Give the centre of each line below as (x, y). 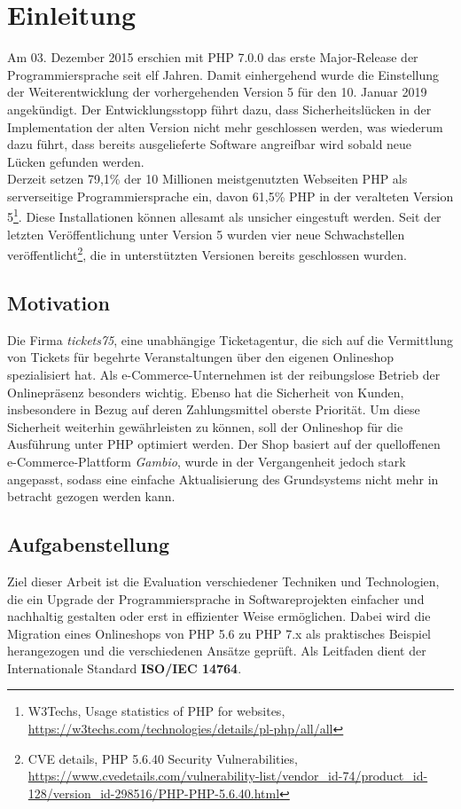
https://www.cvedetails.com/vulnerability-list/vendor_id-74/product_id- (228, 776)
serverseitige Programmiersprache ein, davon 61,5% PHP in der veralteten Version (230, 196)
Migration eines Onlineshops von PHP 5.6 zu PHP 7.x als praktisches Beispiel (219, 633)
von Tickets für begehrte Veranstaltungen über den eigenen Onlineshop (200, 357)
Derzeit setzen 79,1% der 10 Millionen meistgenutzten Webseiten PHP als (207, 179)
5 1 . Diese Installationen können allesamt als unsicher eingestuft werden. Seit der (224, 216)
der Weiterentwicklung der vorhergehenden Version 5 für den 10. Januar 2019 (217, 92)
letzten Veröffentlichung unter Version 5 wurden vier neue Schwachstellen (206, 234)
